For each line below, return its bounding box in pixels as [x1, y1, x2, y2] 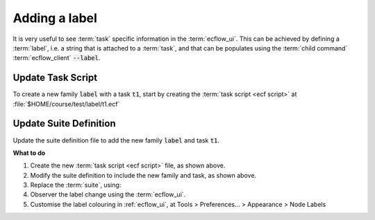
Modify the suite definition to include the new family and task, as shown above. [30, 171, 257, 179]
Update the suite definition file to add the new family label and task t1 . [12, 136, 220, 145]
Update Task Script [12, 72, 97, 84]
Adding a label [12, 10, 97, 26]
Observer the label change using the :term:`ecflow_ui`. [30, 190, 186, 199]
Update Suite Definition [12, 118, 116, 129]
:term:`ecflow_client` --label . [12, 54, 101, 62]
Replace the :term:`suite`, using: [30, 181, 122, 190]
